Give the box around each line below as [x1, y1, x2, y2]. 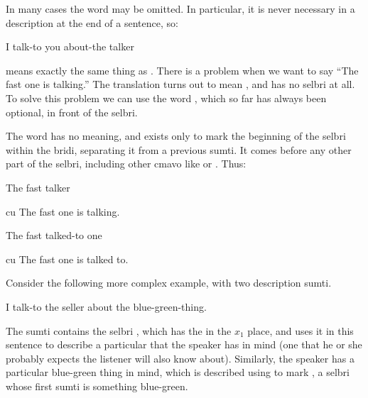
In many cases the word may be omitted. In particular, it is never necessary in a [6, 1, 355, 16]
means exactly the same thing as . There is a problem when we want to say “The [6, 62, 359, 77]
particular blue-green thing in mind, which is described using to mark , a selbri [6, 365, 350, 380]
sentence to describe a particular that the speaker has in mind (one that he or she [6, 337, 362, 352]
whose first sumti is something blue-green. [6, 378, 188, 393]
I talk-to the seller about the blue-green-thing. [6, 299, 207, 314]
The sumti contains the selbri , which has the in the [6, 323, 232, 338]
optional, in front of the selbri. [6, 104, 138, 119]
